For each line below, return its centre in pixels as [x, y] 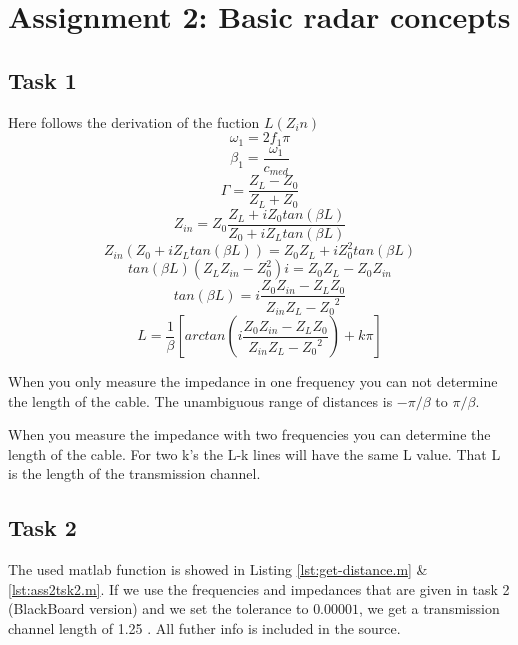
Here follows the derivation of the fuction [134, 121]
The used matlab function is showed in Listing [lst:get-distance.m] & [218, 569]
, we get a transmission [429, 608]
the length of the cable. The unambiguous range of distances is [200, 400]
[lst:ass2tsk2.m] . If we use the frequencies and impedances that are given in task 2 [259, 588]
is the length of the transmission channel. [134, 473]
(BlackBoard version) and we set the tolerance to [158, 608]
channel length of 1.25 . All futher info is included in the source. [204, 628]
